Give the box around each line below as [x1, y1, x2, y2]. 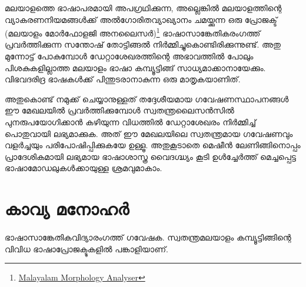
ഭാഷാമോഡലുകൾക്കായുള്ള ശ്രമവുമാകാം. [5, 162, 162, 174]
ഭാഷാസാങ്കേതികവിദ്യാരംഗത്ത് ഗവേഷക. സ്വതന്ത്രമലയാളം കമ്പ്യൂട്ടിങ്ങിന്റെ [5, 231, 291, 243]
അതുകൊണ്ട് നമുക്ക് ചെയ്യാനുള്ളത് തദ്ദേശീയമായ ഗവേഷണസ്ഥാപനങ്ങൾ [5, 92, 289, 105]
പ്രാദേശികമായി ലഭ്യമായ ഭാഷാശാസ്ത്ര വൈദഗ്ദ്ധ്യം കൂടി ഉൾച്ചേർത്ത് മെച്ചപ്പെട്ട [5, 150, 296, 162]
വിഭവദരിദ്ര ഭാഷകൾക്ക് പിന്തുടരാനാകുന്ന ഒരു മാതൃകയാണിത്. [5, 73, 241, 85]
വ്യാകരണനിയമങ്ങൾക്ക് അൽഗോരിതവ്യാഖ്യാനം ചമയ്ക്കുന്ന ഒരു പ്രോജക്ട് [5, 13, 277, 25]
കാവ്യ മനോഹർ [5, 196, 129, 221]
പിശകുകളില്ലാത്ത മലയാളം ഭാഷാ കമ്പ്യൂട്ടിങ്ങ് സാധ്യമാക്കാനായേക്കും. [5, 61, 266, 74]
